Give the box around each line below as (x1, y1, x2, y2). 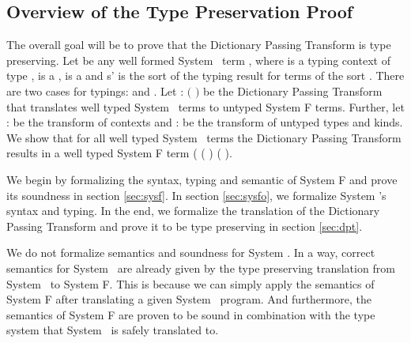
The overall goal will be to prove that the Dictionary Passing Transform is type (6, 36, 391, 53)
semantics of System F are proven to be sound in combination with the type (6, 306, 375, 322)
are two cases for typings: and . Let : (6, 82, 184, 99)
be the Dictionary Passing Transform (202, 82, 383, 99)
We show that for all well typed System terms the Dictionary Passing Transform (6, 129, 402, 145)
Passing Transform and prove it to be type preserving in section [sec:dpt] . (6, 217, 363, 234)
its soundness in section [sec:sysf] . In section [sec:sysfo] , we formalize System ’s (6, 187, 386, 203)
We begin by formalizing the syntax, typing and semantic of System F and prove (6, 171, 398, 187)
